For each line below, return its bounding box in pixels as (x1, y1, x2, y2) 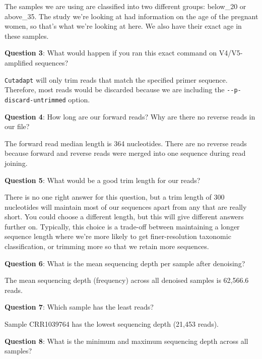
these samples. (5, 30, 49, 41)
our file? (5, 121, 30, 132)
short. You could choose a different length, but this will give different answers (5, 211, 244, 222)
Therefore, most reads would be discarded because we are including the (5, 84, 225, 95)
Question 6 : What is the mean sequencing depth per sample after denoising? (5, 258, 245, 268)
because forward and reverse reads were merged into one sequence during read (5, 148, 246, 158)
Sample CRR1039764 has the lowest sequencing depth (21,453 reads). (5, 319, 219, 329)
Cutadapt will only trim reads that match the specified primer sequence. (5, 74, 228, 85)
